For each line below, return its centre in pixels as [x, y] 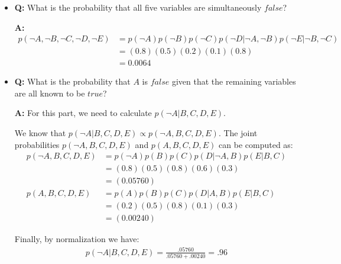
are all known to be [50, 93]
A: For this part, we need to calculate [83, 113]
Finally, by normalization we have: [77, 239]
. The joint [238, 133]
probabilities [37, 144]
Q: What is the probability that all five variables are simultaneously [138, 7]
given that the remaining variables [234, 81]
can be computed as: [256, 144]
